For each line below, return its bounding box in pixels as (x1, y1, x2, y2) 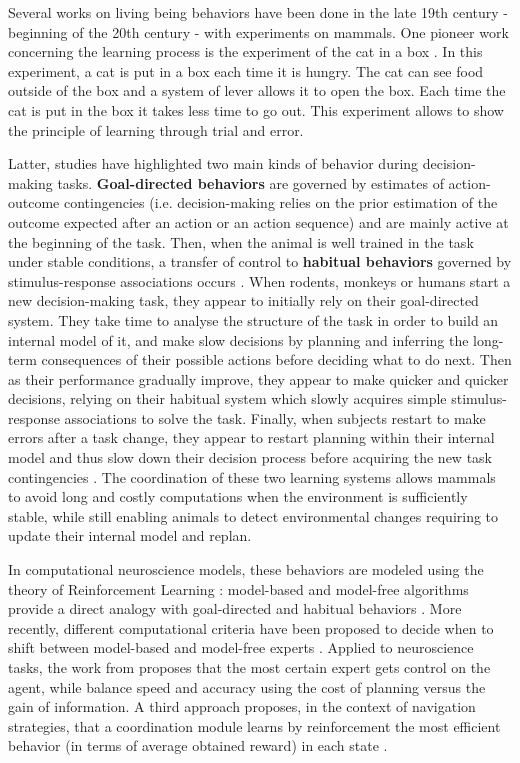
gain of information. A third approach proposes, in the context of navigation (8, 696, 476, 717)
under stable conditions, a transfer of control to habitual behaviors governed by (8, 251, 512, 272)
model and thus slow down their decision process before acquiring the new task (8, 447, 492, 468)
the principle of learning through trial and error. (8, 119, 304, 140)
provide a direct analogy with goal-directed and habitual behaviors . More (8, 598, 462, 619)
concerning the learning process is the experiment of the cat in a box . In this (8, 41, 483, 62)
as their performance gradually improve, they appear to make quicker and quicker (8, 368, 509, 389)
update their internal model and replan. (8, 525, 252, 546)
